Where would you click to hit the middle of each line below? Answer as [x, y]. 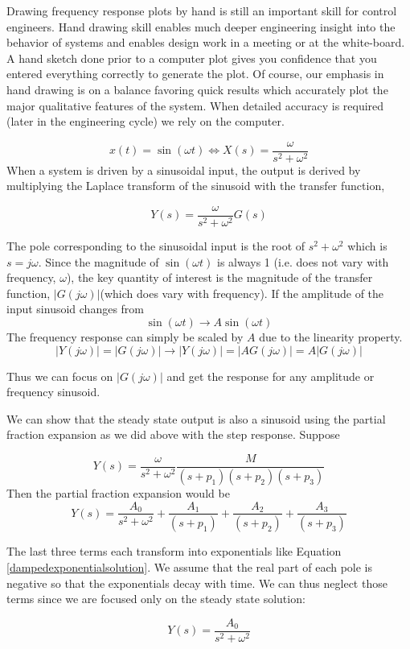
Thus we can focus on [60, 376]
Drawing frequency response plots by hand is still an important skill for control [202, 10]
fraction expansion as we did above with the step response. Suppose [173, 434]
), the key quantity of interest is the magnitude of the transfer [219, 277]
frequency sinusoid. [53, 392]
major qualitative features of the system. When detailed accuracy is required [195, 105]
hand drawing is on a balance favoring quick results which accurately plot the [197, 89]
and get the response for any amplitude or [271, 376]
